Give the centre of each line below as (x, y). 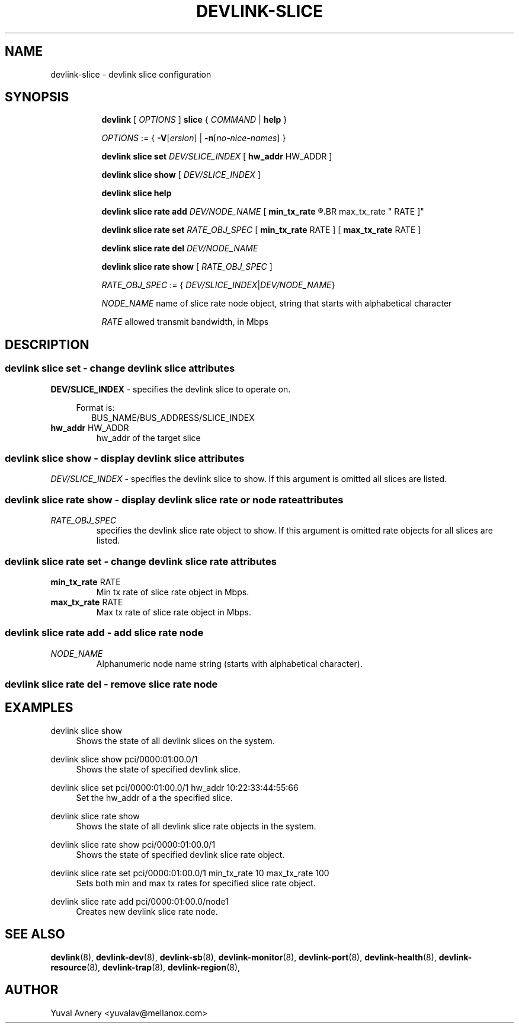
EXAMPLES (39, 708)
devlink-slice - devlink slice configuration (131, 74)
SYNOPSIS (37, 97)
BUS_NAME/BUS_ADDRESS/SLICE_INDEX (173, 417)
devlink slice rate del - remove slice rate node (111, 684)
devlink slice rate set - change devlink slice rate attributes (141, 561)
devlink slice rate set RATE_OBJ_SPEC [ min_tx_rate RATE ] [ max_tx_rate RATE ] (261, 230)
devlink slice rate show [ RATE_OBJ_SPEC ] (187, 267)
